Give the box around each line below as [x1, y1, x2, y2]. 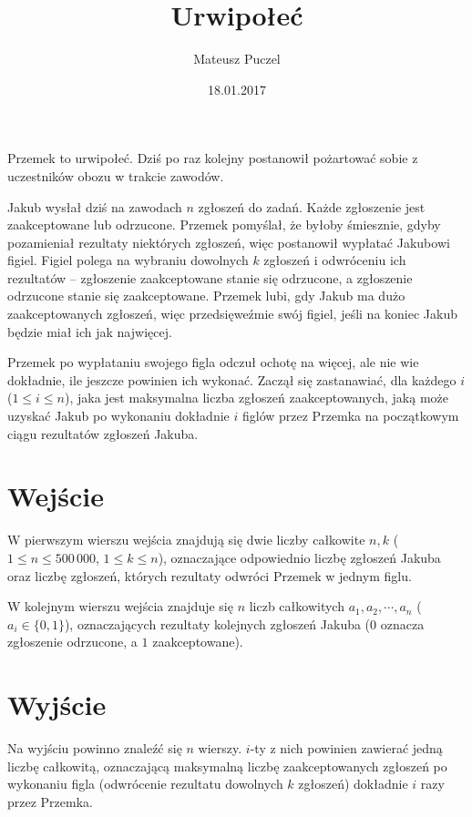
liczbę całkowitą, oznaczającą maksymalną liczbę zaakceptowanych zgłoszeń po [7, 756, 447, 775]
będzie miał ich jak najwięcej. [7, 322, 172, 341]
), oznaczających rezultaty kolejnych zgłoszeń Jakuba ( [64, 614, 371, 633]
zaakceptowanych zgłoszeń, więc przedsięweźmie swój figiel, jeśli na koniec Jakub [7, 304, 457, 323]
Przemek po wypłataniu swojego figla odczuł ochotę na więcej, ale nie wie [7, 352, 419, 372]
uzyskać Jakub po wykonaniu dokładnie [7, 406, 230, 425]
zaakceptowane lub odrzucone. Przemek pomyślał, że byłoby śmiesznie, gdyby [7, 215, 441, 234]
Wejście [7, 477, 104, 515]
